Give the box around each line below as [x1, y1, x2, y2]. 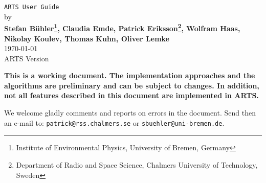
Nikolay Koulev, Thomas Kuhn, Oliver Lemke [4, 33, 169, 43]
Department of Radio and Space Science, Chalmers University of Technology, [16, 159, 258, 170]
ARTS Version [4, 53, 49, 63]
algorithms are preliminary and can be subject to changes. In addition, [4, 80, 259, 90]
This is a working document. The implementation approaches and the [4, 70, 255, 81]
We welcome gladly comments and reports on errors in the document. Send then [4, 107, 256, 118]
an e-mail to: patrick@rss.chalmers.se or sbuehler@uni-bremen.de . [4, 117, 225, 128]
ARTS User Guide [4, 4, 59, 11]
